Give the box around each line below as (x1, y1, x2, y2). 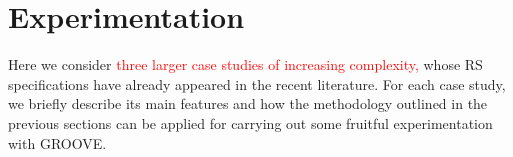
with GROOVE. (8, 132, 107, 153)
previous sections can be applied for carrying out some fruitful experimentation (8, 112, 493, 133)
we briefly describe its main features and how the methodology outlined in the (8, 93, 488, 114)
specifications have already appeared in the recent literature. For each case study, (8, 73, 506, 94)
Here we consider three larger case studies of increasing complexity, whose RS (8, 54, 483, 75)
